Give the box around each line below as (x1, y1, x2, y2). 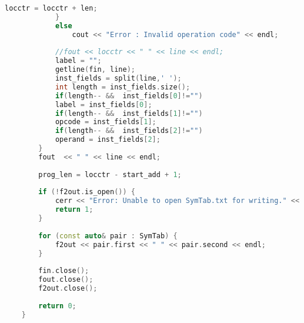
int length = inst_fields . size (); (55, 82, 191, 91)
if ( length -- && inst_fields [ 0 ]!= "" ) (55, 91, 203, 100)
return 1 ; (55, 205, 93, 214)
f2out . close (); (38, 284, 98, 292)
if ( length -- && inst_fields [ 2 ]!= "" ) (55, 126, 203, 135)
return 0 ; (38, 301, 76, 310)
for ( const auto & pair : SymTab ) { (38, 231, 178, 240)
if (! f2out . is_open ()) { (38, 188, 136, 197)
